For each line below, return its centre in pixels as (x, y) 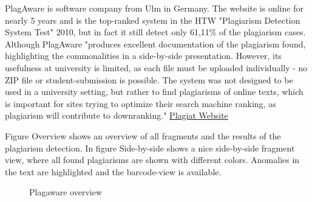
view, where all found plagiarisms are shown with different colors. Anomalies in (152, 160)
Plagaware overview (66, 192)
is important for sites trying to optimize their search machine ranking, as (141, 103)
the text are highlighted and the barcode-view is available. (113, 171)
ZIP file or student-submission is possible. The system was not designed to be (149, 79)
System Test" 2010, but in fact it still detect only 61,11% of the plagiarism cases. (155, 32)
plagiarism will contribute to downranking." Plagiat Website (117, 115)
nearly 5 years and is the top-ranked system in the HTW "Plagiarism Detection (153, 20)
